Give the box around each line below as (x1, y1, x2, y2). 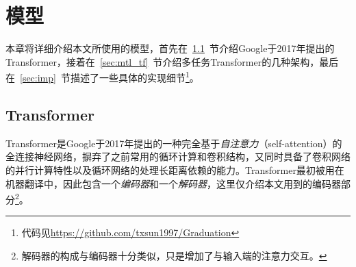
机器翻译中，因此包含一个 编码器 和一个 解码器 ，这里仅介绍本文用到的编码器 (5, 176, 341, 190)
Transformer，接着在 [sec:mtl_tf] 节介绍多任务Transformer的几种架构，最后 (5, 54, 339, 68)
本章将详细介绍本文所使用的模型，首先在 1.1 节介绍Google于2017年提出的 (5, 41, 335, 55)
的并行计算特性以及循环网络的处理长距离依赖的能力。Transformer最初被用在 (5, 162, 344, 177)
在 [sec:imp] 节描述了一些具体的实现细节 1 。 (5, 68, 199, 84)
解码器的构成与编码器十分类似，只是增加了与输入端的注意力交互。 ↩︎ (21, 248, 327, 262)
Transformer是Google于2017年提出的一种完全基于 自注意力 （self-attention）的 (5, 136, 342, 150)
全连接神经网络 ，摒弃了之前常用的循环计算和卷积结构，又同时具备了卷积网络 (5, 149, 351, 164)
